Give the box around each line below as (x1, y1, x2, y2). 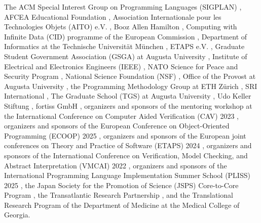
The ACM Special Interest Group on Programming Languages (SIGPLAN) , (4, 2, 242, 12)
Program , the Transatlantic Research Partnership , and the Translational (4, 190, 233, 200)
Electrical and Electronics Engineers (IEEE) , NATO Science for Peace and (4, 61, 238, 71)
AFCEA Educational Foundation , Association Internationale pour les (4, 11, 221, 22)
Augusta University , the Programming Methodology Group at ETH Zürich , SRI (4, 80, 257, 91)
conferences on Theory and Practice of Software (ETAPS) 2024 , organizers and (4, 140, 252, 151)
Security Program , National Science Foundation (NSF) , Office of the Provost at (4, 71, 256, 81)
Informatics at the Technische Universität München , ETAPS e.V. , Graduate (4, 41, 245, 52)
